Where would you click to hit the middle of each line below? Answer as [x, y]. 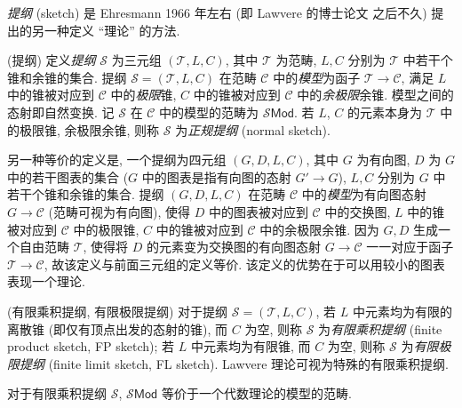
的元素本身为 [385, 112]
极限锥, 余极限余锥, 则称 [89, 129]
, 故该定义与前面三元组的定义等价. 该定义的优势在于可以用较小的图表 [244, 264]
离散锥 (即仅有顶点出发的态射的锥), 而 [118, 328]
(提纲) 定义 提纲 [52, 60]
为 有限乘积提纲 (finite [380, 328]
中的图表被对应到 [258, 211]
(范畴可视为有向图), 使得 [119, 211]
